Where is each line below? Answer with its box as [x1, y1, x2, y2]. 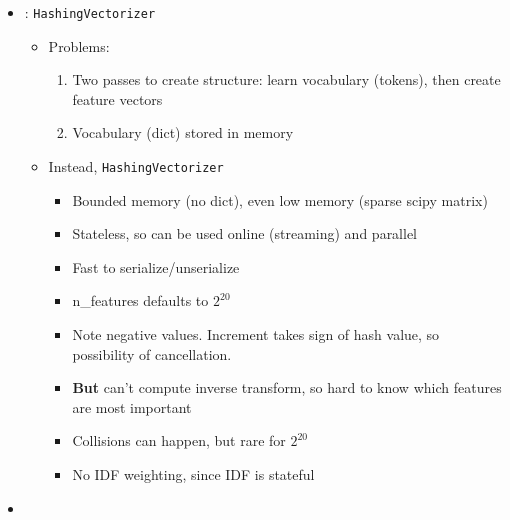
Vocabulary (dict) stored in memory [72, 122, 294, 143]
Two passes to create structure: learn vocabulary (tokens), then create [72, 69, 501, 90]
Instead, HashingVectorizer [48, 156, 224, 177]
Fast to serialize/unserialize [72, 256, 240, 277]
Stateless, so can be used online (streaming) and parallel [72, 223, 418, 244]
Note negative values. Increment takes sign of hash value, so [72, 324, 440, 345]
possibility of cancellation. [72, 343, 232, 364]
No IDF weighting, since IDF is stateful [72, 464, 315, 485]
